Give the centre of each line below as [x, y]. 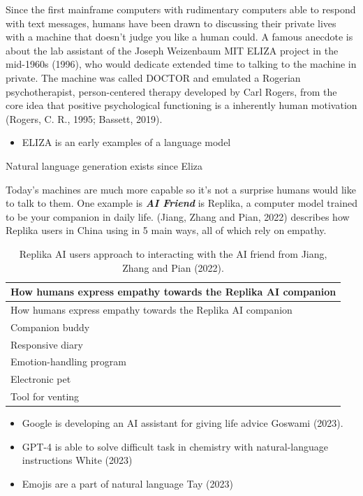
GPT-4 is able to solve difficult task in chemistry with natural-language [175, 446]
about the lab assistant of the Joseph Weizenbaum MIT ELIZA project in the [172, 50]
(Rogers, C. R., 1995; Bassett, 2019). [84, 118]
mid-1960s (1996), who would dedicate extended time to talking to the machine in [181, 64]
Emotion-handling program [68, 362]
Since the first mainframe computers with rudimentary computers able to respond [181, 9]
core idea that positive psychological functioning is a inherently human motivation [181, 105]
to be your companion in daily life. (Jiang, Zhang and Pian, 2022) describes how [178, 216]
